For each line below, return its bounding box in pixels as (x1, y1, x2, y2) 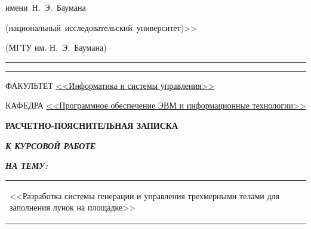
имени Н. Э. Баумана (5, 1, 86, 13)
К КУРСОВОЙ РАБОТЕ (5, 139, 96, 151)
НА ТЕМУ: (5, 159, 48, 172)
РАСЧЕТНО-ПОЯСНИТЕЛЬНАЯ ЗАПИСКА (5, 119, 178, 131)
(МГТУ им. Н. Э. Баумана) (5, 41, 107, 54)
